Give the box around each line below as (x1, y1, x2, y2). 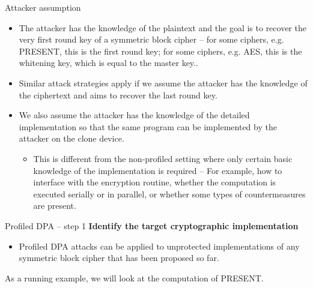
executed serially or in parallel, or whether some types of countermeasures (33, 187, 306, 200)
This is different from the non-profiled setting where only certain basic (33, 152, 293, 164)
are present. (33, 199, 76, 212)
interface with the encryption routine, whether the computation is (33, 176, 276, 188)
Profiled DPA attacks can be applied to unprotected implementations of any (19, 239, 300, 252)
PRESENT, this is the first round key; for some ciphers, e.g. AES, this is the (19, 44, 302, 57)
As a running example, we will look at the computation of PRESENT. (5, 271, 264, 284)
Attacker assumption (5, 1, 81, 13)
